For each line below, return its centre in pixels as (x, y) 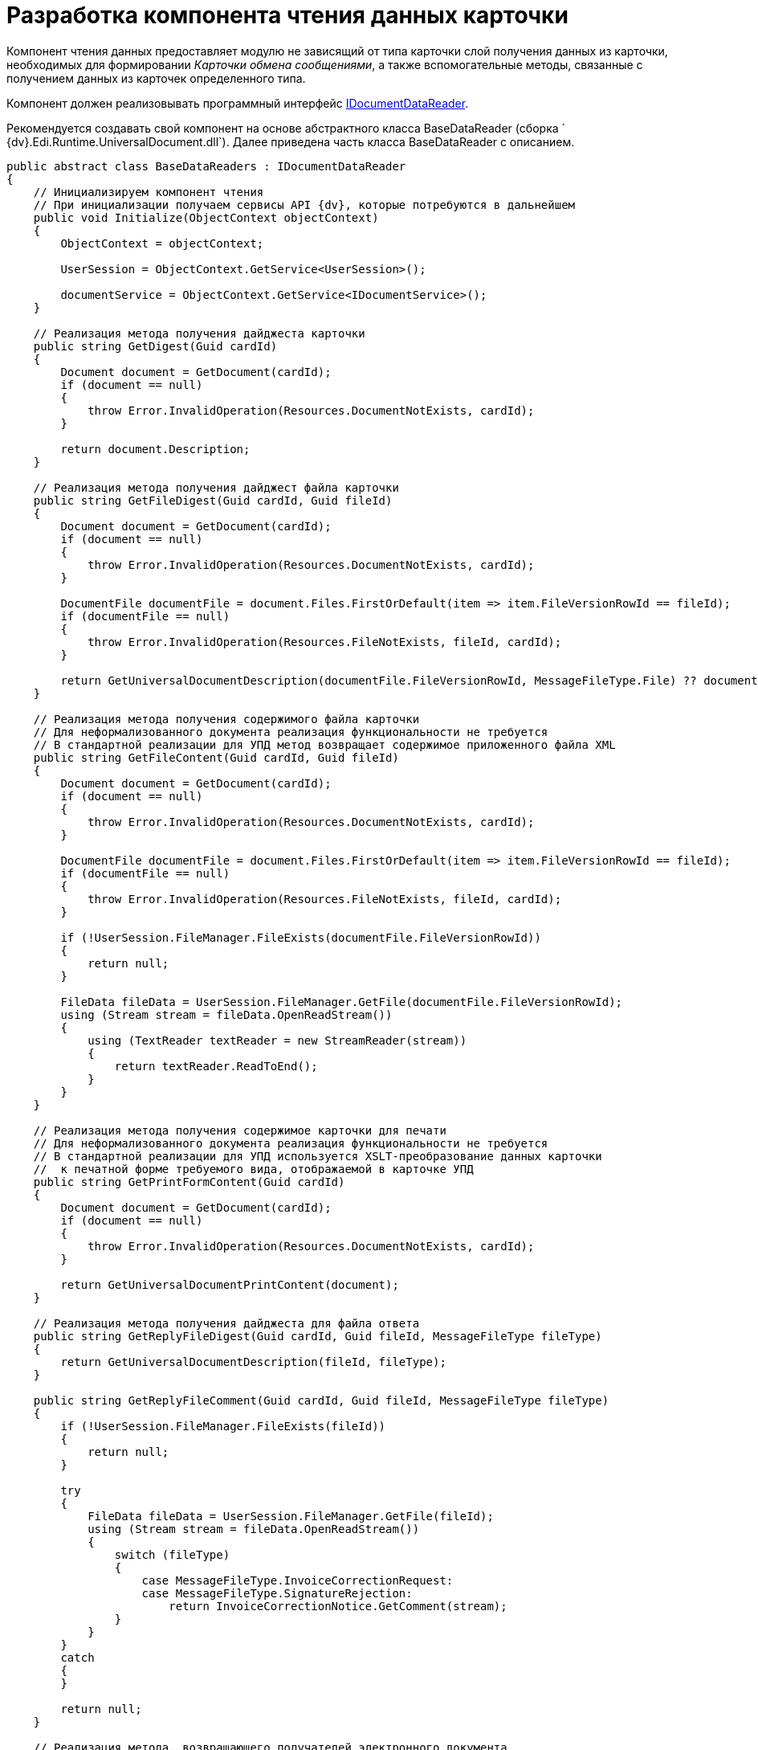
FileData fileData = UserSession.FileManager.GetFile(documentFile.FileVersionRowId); (342, 1002)
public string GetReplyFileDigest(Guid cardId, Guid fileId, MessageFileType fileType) (318, 1336)
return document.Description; (155, 449)
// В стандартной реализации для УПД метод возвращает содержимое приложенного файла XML (324, 744)
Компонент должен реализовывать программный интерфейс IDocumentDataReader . (238, 103)
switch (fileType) (172, 1554)
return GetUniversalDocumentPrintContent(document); (230, 1284)
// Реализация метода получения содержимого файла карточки (226, 719)
